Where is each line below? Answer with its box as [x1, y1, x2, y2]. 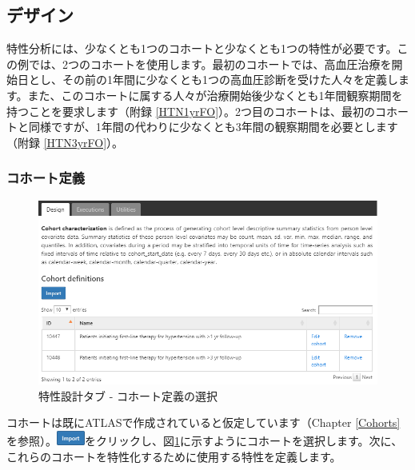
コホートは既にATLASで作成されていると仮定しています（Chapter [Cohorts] [6, 414, 401, 431]
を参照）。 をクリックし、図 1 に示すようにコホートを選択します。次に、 [6, 432, 403, 449]
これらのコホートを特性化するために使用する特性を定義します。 [6, 448, 341, 464]
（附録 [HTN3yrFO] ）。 [6, 133, 124, 150]
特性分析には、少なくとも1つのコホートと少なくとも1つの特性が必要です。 [6, 40, 397, 57]
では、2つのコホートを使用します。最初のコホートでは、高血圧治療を [28, 55, 392, 72]
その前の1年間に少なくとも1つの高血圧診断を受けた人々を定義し [62, 71, 398, 88]
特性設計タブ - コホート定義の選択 [38, 387, 217, 404]
